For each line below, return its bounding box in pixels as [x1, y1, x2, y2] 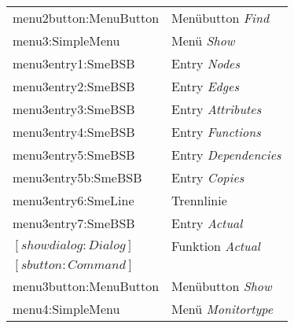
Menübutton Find [171, 9, 270, 27]
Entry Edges [171, 77, 239, 95]
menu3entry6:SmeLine [13, 191, 134, 209]
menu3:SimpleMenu [13, 31, 120, 50]
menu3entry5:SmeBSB [13, 146, 135, 164]
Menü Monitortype [171, 300, 273, 318]
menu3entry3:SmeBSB [13, 100, 135, 118]
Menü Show [171, 31, 235, 50]
